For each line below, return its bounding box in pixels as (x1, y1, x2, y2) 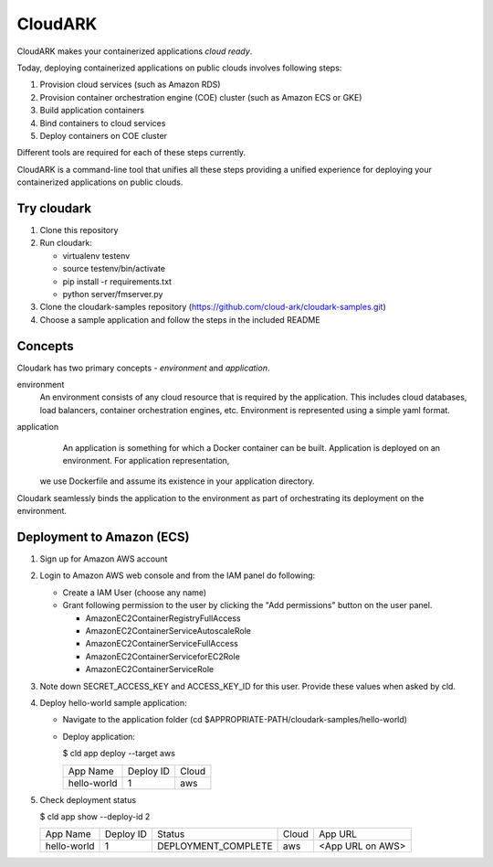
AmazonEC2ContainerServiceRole (85, 664, 215, 675)
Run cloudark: (39, 238, 93, 249)
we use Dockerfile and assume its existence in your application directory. (39, 476, 315, 487)
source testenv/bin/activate (62, 263, 166, 274)
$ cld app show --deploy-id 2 (39, 810, 151, 822)
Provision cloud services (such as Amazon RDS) (39, 79, 221, 91)
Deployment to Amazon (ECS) (16, 529, 190, 544)
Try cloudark (16, 200, 91, 216)
